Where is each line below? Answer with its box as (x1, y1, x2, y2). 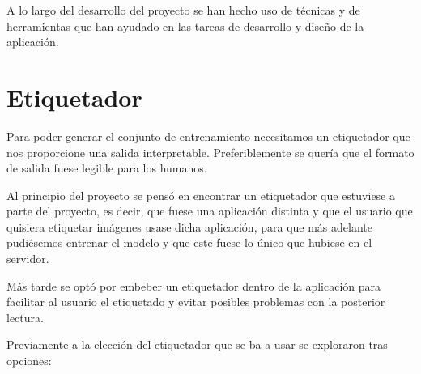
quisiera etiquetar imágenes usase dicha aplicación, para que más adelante (6, 218, 372, 235)
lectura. (6, 308, 44, 325)
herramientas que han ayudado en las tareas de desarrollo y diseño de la (6, 17, 364, 34)
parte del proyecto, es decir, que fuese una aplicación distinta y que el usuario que (6, 202, 413, 219)
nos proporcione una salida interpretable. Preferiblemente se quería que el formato (6, 143, 415, 160)
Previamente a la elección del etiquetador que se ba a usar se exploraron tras (6, 336, 388, 353)
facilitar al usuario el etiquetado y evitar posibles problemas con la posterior (6, 293, 385, 310)
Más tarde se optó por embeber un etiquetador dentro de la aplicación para (6, 277, 381, 294)
